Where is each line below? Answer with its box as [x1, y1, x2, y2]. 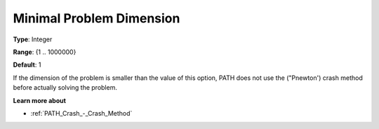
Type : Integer [13, 35, 53, 43]
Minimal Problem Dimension [13, 11, 180, 26]
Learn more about [13, 96, 67, 104]
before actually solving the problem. [13, 83, 117, 92]
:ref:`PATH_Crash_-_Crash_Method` [30, 109, 133, 117]
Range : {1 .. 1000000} [13, 48, 77, 56]
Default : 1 [13, 60, 41, 69]
